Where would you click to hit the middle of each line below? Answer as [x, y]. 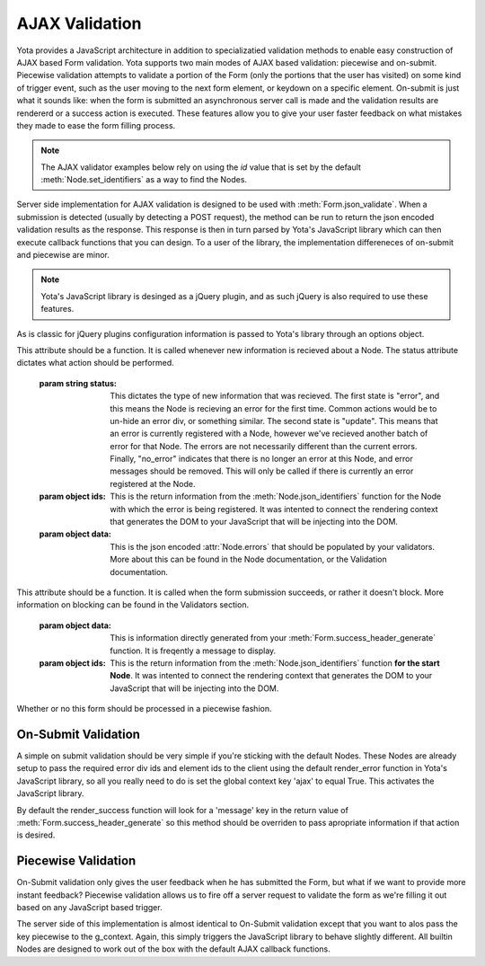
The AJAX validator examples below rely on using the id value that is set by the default [201, 167]
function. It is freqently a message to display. [193, 651]
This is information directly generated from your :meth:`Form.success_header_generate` [273, 638]
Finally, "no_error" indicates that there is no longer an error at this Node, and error [261, 459]
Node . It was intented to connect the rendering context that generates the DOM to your [271, 676]
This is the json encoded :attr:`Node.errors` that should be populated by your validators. [273, 546]
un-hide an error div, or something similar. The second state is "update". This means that [274, 421]
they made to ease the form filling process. [96, 125]
